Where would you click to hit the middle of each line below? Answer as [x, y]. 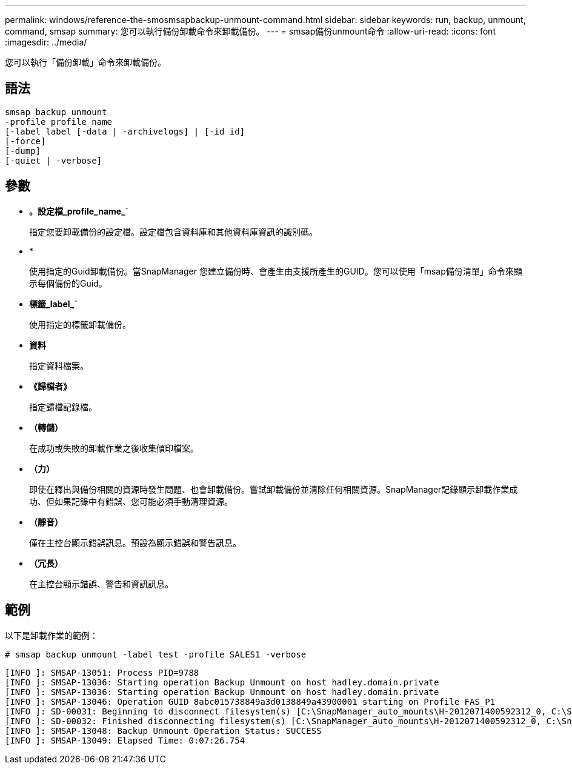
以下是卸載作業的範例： [52, 635]
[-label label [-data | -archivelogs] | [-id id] [125, 131]
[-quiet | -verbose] [54, 160]
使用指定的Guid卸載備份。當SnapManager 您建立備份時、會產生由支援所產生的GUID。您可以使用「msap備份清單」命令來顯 [276, 271]
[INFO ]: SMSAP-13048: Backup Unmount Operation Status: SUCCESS [163, 731]
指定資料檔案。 [59, 365]
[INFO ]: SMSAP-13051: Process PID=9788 [102, 672]
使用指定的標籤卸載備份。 [80, 324]
